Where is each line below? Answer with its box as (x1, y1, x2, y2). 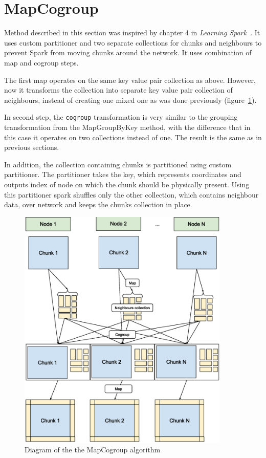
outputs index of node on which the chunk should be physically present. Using (4, 179, 250, 189)
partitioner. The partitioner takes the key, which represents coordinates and (4, 169, 241, 180)
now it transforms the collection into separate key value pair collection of (4, 84, 233, 95)
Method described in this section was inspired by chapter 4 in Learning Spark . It (4, 27, 260, 38)
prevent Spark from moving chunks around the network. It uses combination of (4, 47, 252, 58)
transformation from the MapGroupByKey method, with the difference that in (4, 121, 251, 132)
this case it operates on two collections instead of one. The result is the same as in (4, 132, 262, 142)
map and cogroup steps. (4, 57, 79, 68)
